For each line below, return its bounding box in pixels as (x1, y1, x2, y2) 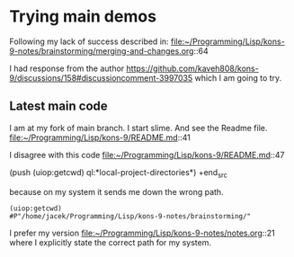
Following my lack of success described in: (9, 36, 169, 47)
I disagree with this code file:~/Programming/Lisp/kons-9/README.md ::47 (9, 149, 285, 160)
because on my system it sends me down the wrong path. (9, 186, 224, 197)
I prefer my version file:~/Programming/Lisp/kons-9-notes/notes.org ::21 (9, 227, 276, 238)
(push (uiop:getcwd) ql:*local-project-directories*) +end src (9, 166, 227, 180)
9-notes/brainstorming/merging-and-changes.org (9, 45, 194, 56)
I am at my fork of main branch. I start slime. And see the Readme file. (9, 122, 268, 133)
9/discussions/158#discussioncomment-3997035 (9, 72, 193, 83)
